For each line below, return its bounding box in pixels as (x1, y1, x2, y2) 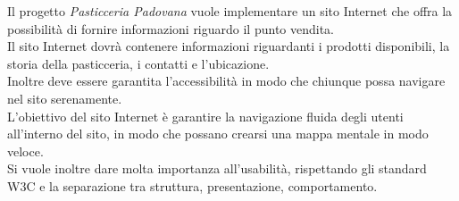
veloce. (7, 141, 44, 160)
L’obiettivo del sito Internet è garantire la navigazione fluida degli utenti (7, 106, 404, 125)
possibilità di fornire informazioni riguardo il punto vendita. (7, 19, 335, 38)
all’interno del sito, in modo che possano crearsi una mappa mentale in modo (7, 124, 429, 143)
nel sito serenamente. (7, 88, 122, 107)
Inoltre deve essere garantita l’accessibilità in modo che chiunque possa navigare (7, 71, 446, 90)
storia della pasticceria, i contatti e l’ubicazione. (7, 54, 270, 72)
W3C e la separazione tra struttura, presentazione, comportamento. (7, 176, 378, 195)
